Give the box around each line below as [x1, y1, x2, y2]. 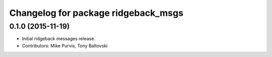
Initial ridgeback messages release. [22, 36, 96, 42]
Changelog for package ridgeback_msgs [9, 7, 184, 18]
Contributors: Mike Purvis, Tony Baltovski [22, 43, 108, 49]
